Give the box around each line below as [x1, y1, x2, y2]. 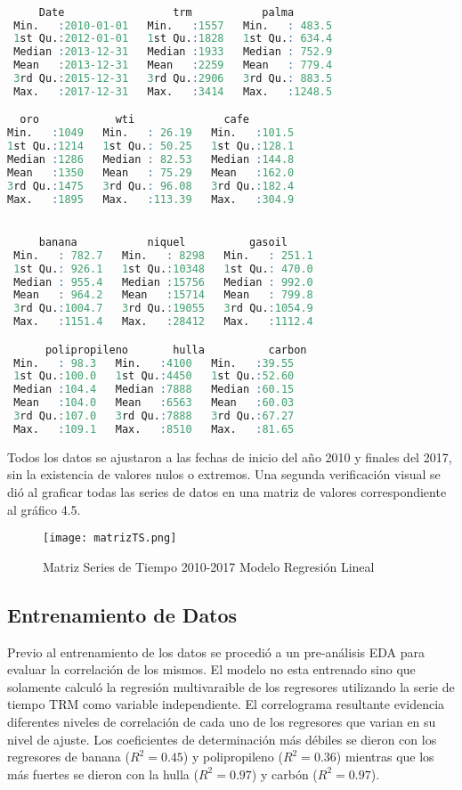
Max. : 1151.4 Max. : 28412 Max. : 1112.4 [13, 315, 313, 329]
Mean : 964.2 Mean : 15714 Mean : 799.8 [13, 289, 313, 302]
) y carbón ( [251, 764, 318, 783]
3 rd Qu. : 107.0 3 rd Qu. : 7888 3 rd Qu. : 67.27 [13, 410, 295, 423]
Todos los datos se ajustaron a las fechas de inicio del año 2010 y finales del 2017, [7, 447, 452, 466]
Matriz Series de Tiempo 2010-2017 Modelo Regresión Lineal [43, 557, 375, 575]
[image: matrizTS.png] [43, 532, 177, 545]
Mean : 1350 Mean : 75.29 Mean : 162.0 [7, 166, 295, 179]
